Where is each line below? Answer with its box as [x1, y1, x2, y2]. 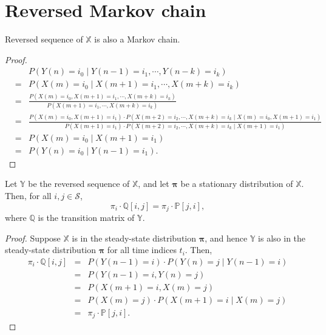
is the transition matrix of [38, 211, 135, 223]
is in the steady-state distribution [72, 231, 197, 244]
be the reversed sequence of [28, 177, 130, 190]
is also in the [258, 231, 306, 244]
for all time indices [107, 243, 177, 256]
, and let [138, 177, 169, 190]
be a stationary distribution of [180, 177, 293, 190]
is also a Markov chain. [94, 33, 180, 46]
